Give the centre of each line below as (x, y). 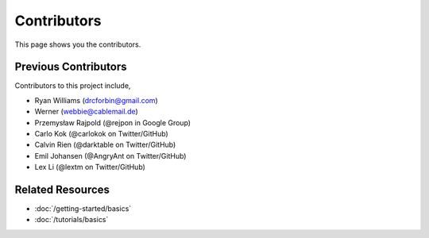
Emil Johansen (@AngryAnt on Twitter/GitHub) (110, 155)
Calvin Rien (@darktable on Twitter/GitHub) (105, 145)
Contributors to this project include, (73, 86)
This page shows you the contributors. (78, 44)
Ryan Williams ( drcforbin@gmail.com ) (96, 100)
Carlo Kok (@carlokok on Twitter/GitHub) (101, 134)
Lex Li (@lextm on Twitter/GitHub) (90, 167)
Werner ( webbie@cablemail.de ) (86, 112)
